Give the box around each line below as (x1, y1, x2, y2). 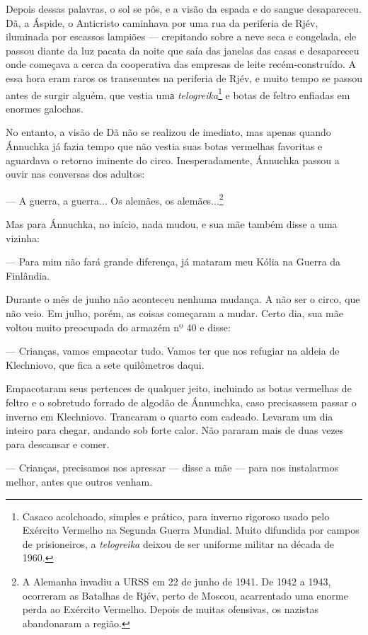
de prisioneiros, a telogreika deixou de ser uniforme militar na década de (22, 536, 334, 551)
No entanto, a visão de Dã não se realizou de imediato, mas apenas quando (6, 125, 331, 139)
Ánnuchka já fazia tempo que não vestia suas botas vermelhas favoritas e (6, 139, 323, 153)
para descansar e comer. (6, 436, 110, 451)
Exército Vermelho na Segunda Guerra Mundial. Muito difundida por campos (22, 522, 360, 537)
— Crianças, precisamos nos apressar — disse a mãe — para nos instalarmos (6, 460, 339, 475)
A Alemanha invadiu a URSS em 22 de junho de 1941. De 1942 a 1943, (22, 573, 331, 588)
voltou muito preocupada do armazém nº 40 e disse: (6, 319, 231, 334)
